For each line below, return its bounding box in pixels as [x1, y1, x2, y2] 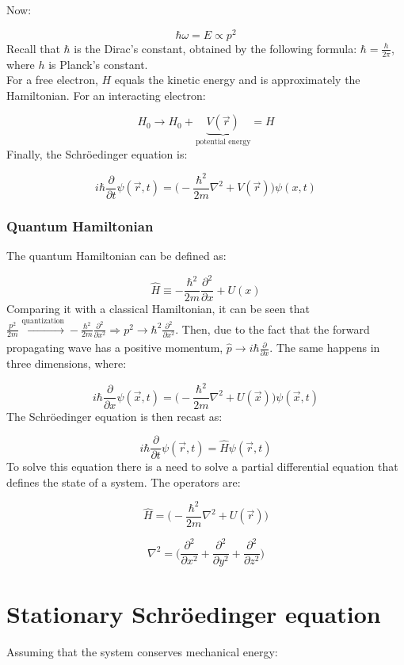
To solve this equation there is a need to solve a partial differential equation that [6, 458, 398, 475]
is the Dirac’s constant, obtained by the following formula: [74, 40, 357, 56]
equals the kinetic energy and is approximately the [114, 71, 360, 88]
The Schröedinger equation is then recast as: [6, 407, 223, 424]
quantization [21, 316, 65, 325]
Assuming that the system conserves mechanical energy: [6, 643, 278, 659]
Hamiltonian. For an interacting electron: [6, 86, 206, 103]
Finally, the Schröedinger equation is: [6, 145, 188, 162]
